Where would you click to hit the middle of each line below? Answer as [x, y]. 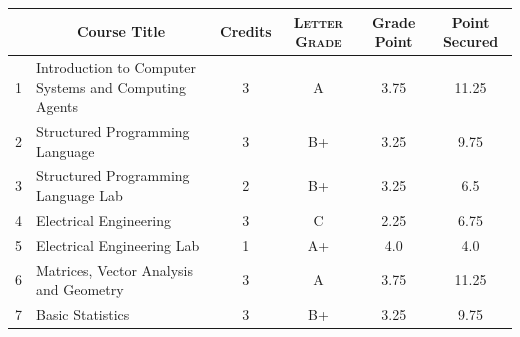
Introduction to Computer [116, 66]
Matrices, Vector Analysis [115, 269]
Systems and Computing [111, 86]
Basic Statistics [83, 313]
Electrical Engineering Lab [118, 244]
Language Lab [79, 195]
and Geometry [80, 289]
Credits [246, 31]
